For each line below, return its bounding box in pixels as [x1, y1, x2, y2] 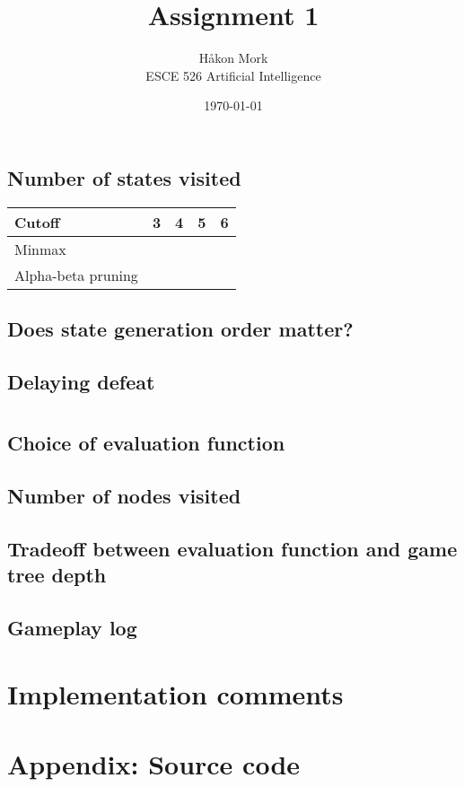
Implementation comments [7, 675, 344, 712]
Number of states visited [7, 163, 241, 191]
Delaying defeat [7, 367, 155, 395]
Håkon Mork [198, 48, 268, 67]
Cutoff [14, 211, 60, 232]
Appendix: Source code [7, 746, 301, 783]
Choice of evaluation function [7, 429, 285, 457]
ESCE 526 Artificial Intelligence [145, 66, 321, 84]
